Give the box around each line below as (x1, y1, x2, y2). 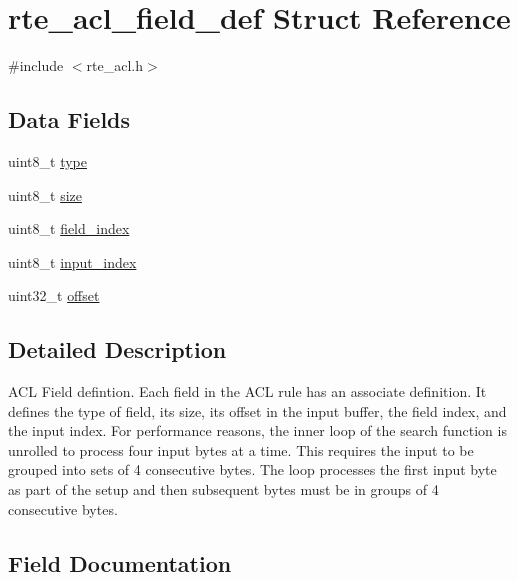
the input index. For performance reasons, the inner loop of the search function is (8, 420, 507, 441)
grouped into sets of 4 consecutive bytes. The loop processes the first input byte (8, 459, 497, 480)
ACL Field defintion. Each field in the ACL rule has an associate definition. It (8, 381, 487, 402)
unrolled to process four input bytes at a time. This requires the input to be (8, 439, 474, 460)
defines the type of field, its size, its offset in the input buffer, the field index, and (8, 400, 507, 421)
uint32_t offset (8, 285, 100, 306)
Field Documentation (8, 547, 232, 578)
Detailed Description (8, 334, 227, 365)
